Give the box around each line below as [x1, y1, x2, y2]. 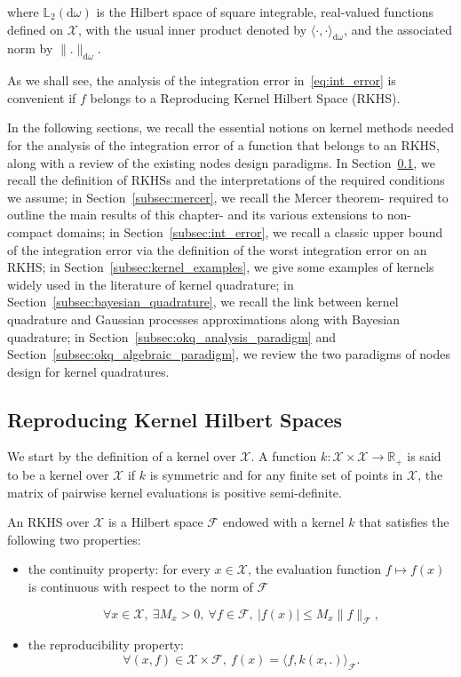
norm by [7, 39, 53, 58]
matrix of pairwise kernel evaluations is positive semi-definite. [7, 482, 342, 501]
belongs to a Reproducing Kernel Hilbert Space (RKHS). [90, 88, 401, 107]
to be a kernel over [7, 465, 109, 483]
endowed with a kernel [222, 513, 345, 531]
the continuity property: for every [28, 560, 211, 578]
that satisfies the [359, 513, 449, 531]
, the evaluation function [247, 560, 382, 578]
